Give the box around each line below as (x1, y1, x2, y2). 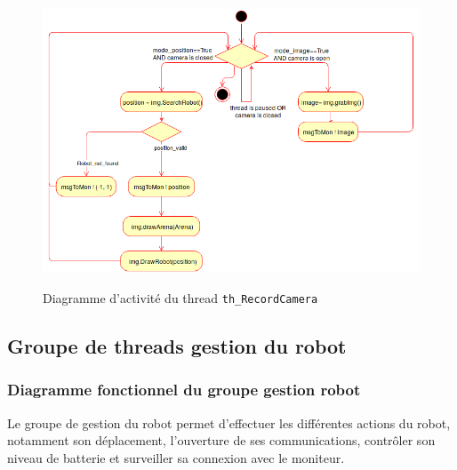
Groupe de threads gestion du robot (7, 332, 347, 360)
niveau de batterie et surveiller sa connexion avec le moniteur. (7, 448, 345, 466)
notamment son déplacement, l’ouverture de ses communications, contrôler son (7, 431, 436, 450)
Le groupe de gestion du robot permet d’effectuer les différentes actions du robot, (7, 413, 451, 432)
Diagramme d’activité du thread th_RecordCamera (43, 289, 318, 307)
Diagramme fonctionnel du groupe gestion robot (7, 378, 361, 401)
